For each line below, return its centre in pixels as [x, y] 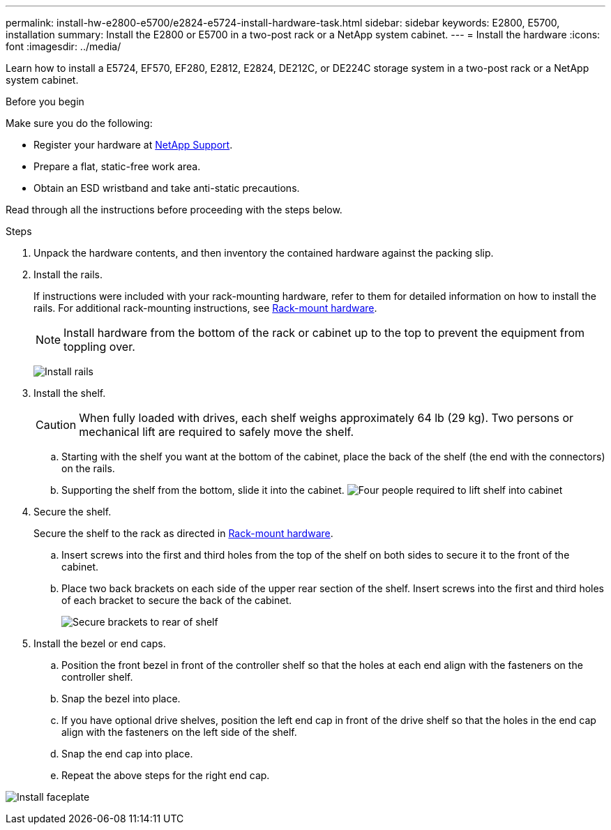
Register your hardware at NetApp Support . [133, 145]
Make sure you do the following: [79, 123]
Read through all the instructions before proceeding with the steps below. [174, 210]
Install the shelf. [70, 393]
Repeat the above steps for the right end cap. [166, 775]
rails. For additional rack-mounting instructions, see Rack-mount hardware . [205, 308]
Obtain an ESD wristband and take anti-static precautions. [167, 188]
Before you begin [45, 101]
